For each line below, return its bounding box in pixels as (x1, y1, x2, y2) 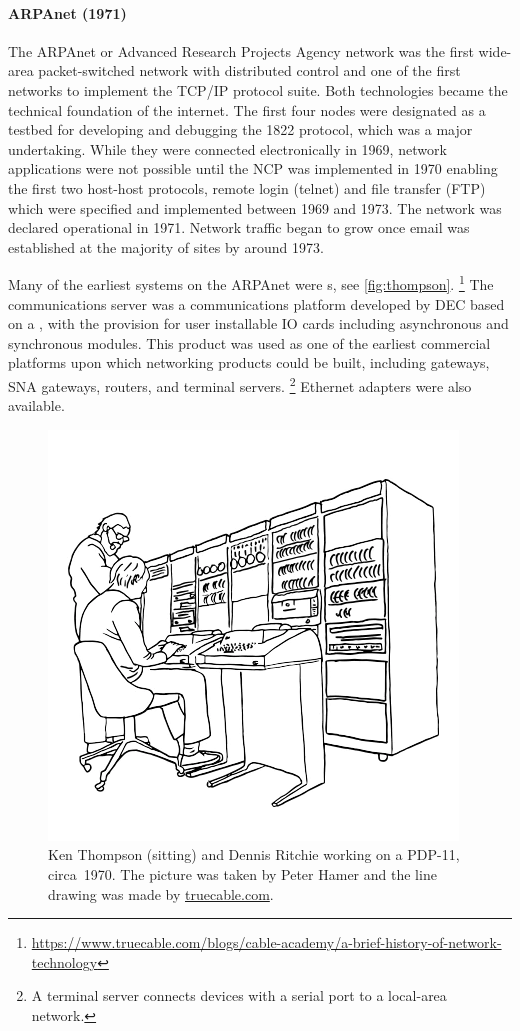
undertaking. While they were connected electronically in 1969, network (8, 138, 447, 159)
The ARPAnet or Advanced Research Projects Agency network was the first (8, 40, 474, 61)
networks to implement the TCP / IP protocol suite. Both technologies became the (8, 79, 508, 100)
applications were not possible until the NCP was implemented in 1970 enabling (8, 158, 498, 179)
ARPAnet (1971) (8, 2, 127, 23)
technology (31, 951, 98, 972)
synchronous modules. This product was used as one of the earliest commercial (8, 332, 491, 353)
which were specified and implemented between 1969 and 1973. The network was (8, 197, 502, 218)
